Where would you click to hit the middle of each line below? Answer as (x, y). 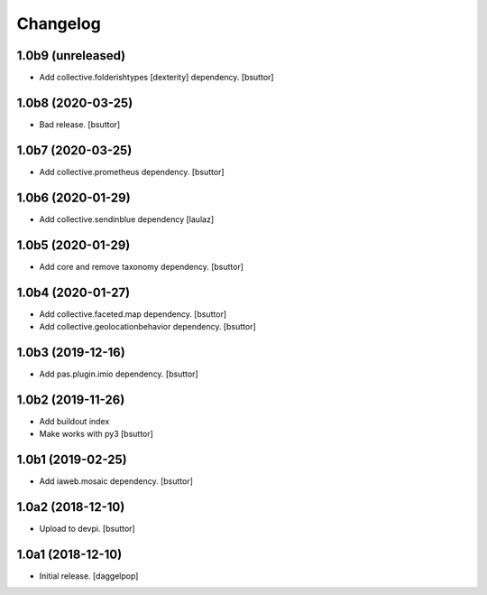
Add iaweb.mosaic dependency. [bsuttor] (116, 481)
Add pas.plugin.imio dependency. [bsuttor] (119, 374)
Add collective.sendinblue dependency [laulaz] (127, 219)
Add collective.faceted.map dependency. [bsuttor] (133, 314)
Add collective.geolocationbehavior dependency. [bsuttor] (147, 326)
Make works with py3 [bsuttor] (96, 434)
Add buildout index (74, 421)
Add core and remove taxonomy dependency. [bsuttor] (141, 266)
